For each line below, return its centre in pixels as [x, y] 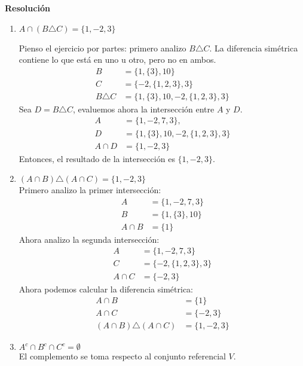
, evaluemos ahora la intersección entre [143, 109]
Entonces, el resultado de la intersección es [97, 158]
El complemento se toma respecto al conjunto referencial [122, 356]
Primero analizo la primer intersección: [90, 190]
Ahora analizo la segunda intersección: [89, 239]
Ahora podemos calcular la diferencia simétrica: [106, 289]
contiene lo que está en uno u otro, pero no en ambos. [117, 60]
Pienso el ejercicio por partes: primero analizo [102, 48]
